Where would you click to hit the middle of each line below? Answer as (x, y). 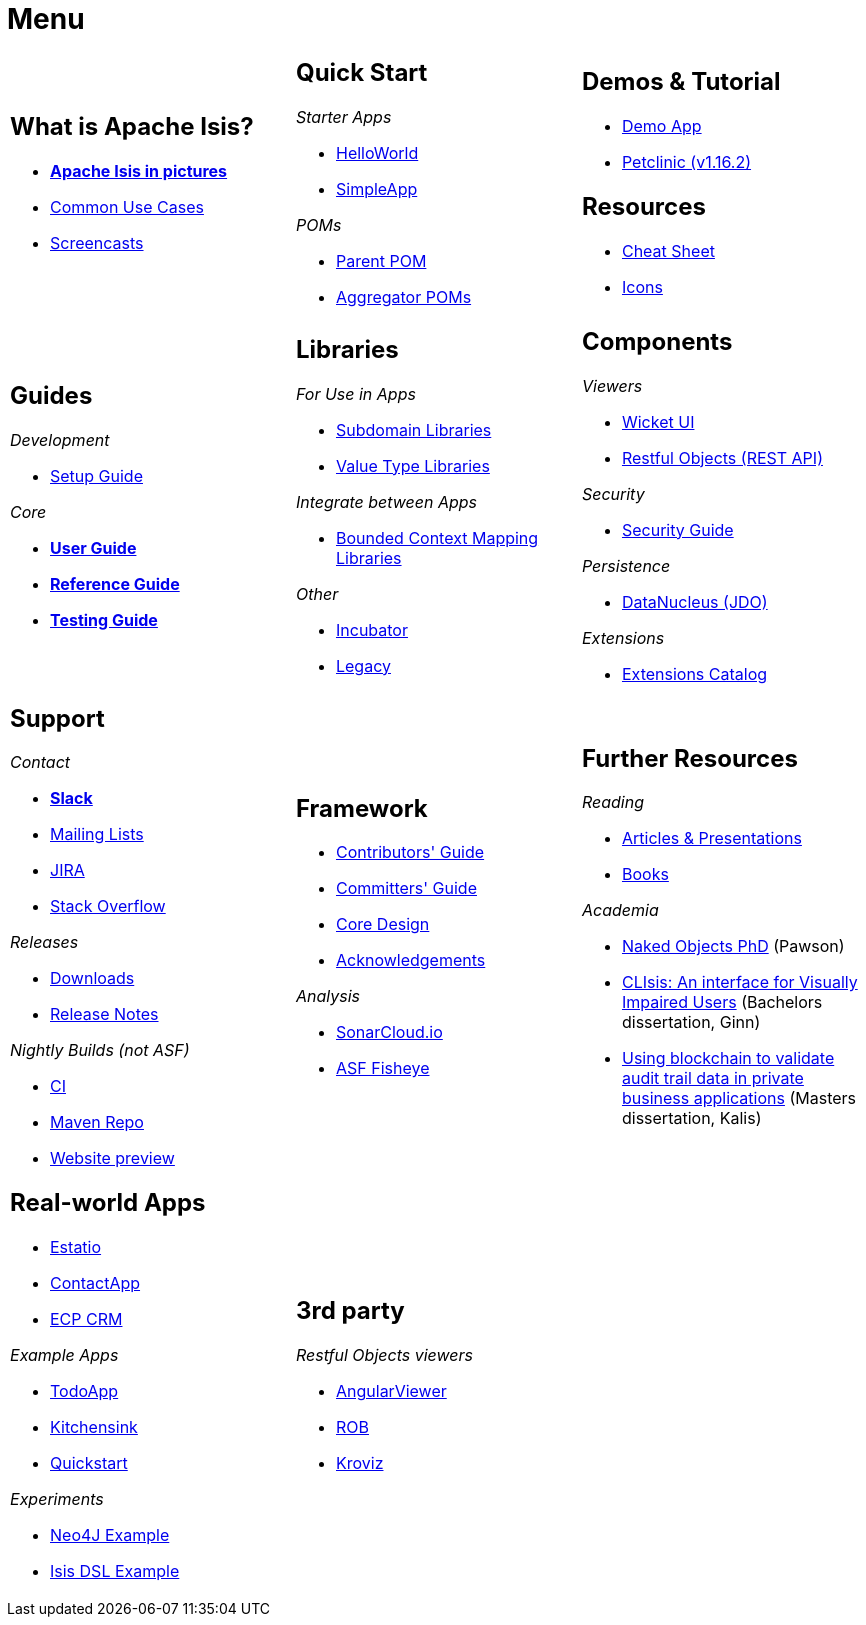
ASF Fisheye (382, 1068)
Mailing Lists (97, 834)
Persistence (626, 565)
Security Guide (677, 529)
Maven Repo (97, 1122)
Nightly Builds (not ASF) (100, 1050)
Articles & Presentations (711, 838)
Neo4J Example (110, 1535)
